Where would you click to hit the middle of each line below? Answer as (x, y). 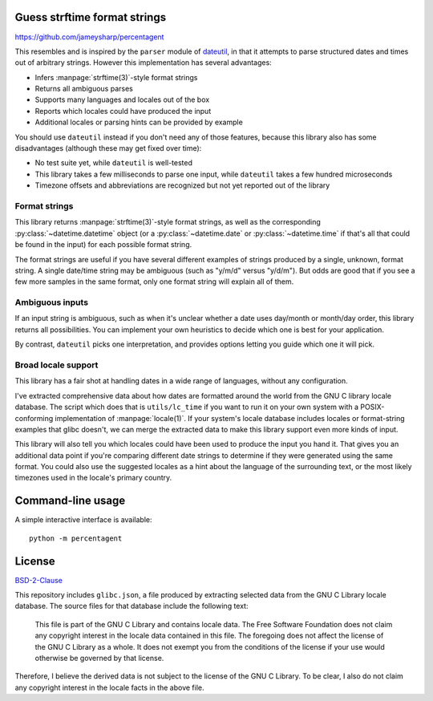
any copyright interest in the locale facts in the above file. (109, 687)
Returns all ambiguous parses (84, 89)
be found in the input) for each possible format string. (103, 245)
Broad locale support (57, 365)
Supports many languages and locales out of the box (122, 99)
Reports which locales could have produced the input (123, 111)
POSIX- (372, 407)
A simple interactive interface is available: (83, 520)
